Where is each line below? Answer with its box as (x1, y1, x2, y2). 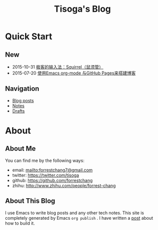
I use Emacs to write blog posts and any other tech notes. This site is (5, 209, 144, 216)
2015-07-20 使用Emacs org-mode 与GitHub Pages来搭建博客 (12, 70, 136, 76)
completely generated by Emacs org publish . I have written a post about (5, 215, 154, 221)
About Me (5, 144, 36, 153)
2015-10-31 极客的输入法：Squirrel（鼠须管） (12, 64, 104, 69)
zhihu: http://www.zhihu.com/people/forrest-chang (12, 183, 116, 188)
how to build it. (5, 220, 35, 226)
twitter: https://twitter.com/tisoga (12, 172, 79, 178)
